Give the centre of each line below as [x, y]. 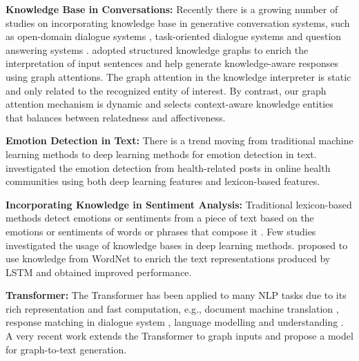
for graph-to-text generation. [66, 349]
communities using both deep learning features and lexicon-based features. [163, 181]
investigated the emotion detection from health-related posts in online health [168, 167]
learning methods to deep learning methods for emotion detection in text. [161, 154]
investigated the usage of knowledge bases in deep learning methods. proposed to [177, 245]
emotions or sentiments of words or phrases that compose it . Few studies [161, 231]
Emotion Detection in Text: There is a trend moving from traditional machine [179, 140]
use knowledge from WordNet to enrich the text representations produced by [168, 258]
